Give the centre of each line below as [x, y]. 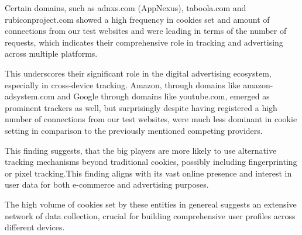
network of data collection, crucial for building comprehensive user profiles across [150, 215]
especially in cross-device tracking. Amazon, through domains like [123, 84]
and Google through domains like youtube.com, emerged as [163, 96]
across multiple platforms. [51, 53]
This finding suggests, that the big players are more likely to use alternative [141, 150]
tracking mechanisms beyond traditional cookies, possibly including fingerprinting [151, 162]
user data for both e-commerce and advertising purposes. [107, 184]
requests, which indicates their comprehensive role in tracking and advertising [144, 42]
